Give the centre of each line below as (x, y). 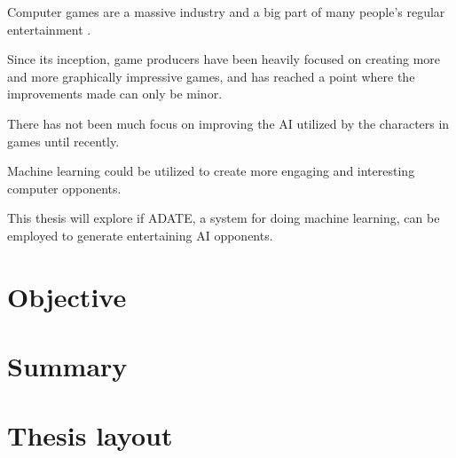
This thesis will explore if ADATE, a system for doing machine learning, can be (224, 218)
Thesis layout (90, 435)
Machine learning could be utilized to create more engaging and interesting (211, 171)
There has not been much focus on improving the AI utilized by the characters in (228, 123)
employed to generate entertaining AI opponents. (140, 235)
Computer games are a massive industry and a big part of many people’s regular (226, 12)
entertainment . (49, 29)
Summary (67, 366)
